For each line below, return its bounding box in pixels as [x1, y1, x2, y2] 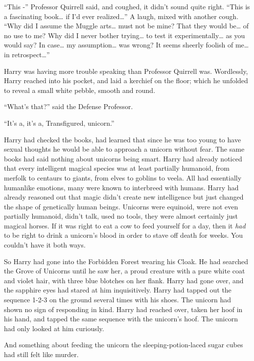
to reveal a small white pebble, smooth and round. [4, 85, 156, 95]
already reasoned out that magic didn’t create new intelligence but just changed [4, 192, 244, 202]
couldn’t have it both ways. [4, 240, 86, 250]
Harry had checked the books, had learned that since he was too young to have [4, 134, 241, 144]
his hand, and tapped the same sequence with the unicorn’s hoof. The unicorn [4, 314, 238, 324]
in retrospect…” [4, 49, 50, 59]
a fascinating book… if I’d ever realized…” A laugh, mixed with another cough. [4, 11, 239, 21]
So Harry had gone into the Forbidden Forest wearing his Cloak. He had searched [4, 256, 249, 266]
